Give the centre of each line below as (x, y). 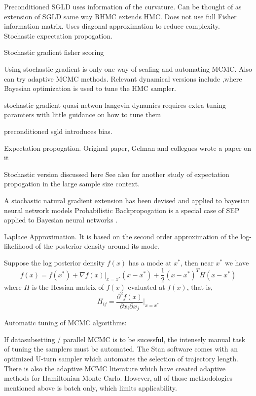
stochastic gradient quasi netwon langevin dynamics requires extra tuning (115, 105)
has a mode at (150, 262)
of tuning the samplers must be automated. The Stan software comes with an (121, 349)
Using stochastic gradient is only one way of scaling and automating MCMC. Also (128, 68)
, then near (197, 262)
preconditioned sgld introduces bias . (58, 131)
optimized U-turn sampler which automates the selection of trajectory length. (121, 358)
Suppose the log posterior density (55, 262)
